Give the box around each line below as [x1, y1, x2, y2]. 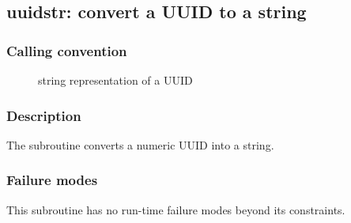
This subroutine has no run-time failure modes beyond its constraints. [6, 201, 345, 217]
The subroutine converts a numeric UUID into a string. [6, 136, 274, 153]
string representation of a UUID [38, 72, 193, 88]
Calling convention [6, 40, 127, 60]
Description [6, 105, 81, 125]
